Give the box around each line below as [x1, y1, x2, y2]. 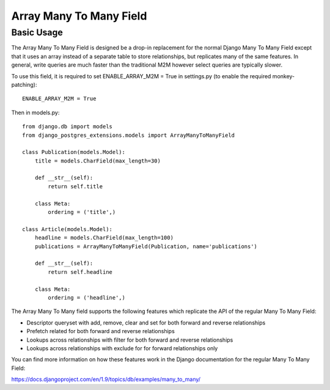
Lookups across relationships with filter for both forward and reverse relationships [26, 336, 233, 344]
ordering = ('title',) [48, 208, 116, 216]
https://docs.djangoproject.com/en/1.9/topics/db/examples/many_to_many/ [11, 376, 201, 383]
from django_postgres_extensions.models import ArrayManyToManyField [22, 131, 235, 139]
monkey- [272, 72, 295, 79]
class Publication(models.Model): [22, 149, 125, 156]
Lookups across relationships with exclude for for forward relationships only [26, 344, 218, 351]
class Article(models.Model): [22, 226, 113, 232]
